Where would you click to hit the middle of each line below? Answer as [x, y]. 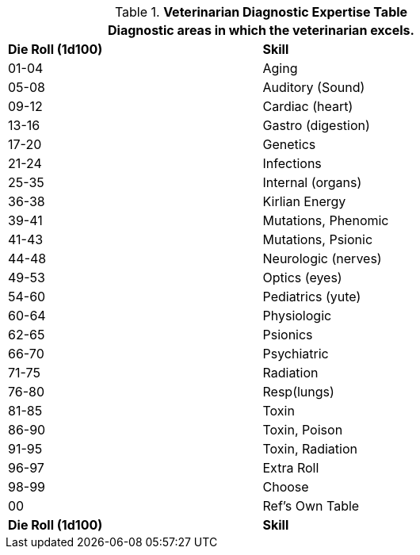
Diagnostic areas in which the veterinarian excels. [261, 30]
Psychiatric [296, 354]
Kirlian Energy [304, 201]
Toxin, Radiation [310, 449]
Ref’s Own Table [311, 506]
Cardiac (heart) [308, 106]
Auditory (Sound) [314, 87]
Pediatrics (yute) [312, 297]
